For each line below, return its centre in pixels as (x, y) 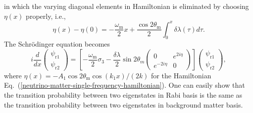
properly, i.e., (46, 16)
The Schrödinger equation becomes (57, 44)
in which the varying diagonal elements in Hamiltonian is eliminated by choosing (126, 6)
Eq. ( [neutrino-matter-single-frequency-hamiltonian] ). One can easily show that (125, 85)
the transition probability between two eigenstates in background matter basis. (124, 104)
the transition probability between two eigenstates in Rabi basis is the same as (123, 94)
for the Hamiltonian (181, 75)
